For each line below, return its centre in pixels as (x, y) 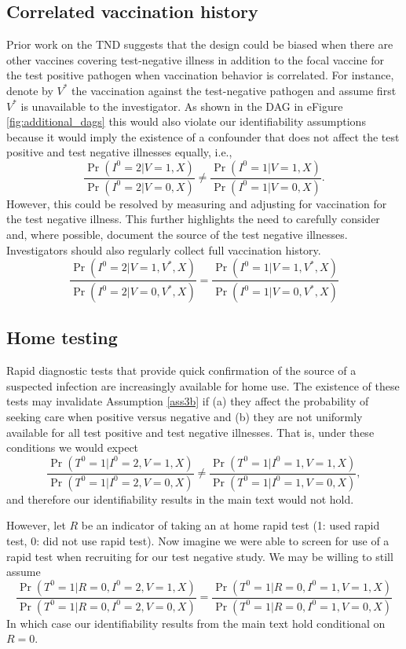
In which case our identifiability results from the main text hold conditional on (196, 623)
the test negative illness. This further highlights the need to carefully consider (193, 219)
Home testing (62, 337)
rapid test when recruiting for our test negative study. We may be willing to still (200, 556)
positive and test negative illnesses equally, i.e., (119, 152)
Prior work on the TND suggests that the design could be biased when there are (200, 44)
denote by (30, 90)
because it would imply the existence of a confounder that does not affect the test (203, 136)
